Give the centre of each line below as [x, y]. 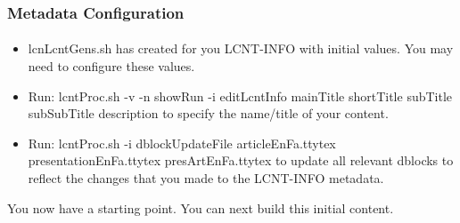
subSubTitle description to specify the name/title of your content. [208, 113]
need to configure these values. [111, 66]
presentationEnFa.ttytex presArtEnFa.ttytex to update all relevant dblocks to [241, 160]
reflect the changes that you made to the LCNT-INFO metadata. [206, 178]
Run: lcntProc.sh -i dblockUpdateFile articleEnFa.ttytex [182, 143]
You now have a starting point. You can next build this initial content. [201, 207]
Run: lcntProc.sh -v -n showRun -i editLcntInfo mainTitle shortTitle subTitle [240, 96]
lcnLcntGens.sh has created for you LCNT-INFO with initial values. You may [241, 48]
